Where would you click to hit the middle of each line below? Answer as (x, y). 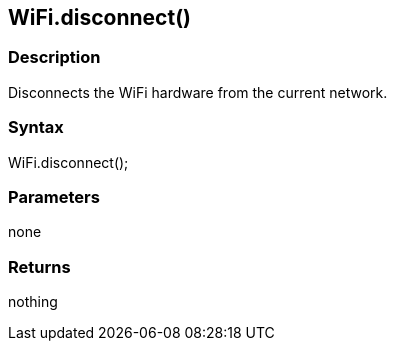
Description (54, 57)
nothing (33, 302)
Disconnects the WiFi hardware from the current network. (198, 92)
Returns (39, 266)
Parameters (54, 196)
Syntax (36, 127)
